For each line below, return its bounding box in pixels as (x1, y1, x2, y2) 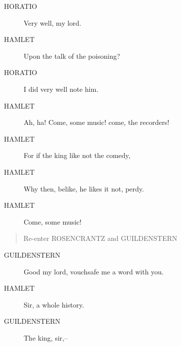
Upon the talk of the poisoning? (24, 50, 120, 61)
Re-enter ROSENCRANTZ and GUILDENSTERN (23, 233, 178, 243)
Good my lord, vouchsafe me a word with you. (24, 266, 164, 276)
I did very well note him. (24, 83, 99, 94)
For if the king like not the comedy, (24, 150, 131, 160)
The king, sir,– (24, 332, 68, 343)
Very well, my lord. (24, 17, 81, 28)
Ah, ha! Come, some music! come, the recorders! (24, 117, 170, 127)
